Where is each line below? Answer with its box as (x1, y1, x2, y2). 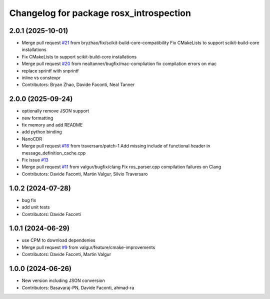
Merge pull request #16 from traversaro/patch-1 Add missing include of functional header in (21, 143, 210, 149)
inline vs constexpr (21, 75, 61, 81)
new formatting (21, 115, 53, 121)
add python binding (21, 129, 62, 135)
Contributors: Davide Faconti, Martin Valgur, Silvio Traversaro (21, 170, 148, 177)
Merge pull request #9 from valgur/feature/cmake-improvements (21, 244, 155, 250)
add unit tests (21, 204, 50, 210)
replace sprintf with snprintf (21, 67, 79, 73)
